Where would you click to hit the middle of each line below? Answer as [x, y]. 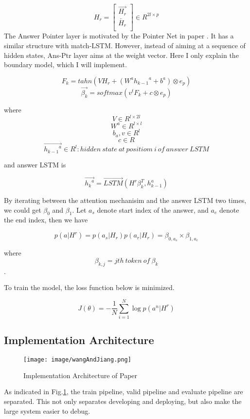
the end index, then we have [46, 220]
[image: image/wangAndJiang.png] [77, 360]
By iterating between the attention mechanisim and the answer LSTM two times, [125, 200]
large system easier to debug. [47, 410]
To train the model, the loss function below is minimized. [89, 287]
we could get [23, 209]
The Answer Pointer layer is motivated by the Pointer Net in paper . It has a [119, 36]
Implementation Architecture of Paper [80, 375]
